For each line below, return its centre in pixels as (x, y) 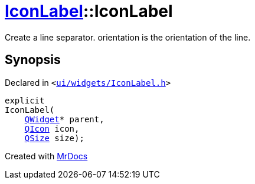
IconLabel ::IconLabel (89, 11)
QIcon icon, (52, 128)
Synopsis (33, 60)
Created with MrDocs (46, 156)
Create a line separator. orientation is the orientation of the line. (128, 37)
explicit (25, 100)
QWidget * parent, (64, 119)
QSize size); (54, 138)
